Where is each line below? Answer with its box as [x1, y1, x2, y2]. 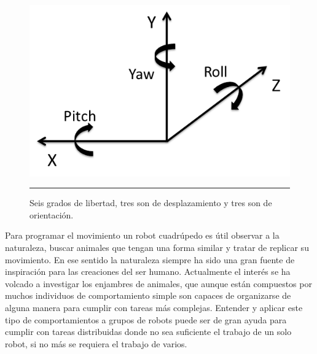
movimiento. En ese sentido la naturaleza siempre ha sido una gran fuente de [5, 253, 295, 266]
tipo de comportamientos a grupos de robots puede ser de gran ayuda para [5, 313, 287, 326]
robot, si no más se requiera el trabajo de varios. [5, 337, 187, 350]
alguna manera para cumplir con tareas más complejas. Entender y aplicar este [5, 301, 303, 314]
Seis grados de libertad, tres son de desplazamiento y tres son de [29, 196, 272, 209]
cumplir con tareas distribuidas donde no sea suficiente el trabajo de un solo [5, 325, 292, 338]
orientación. [29, 208, 74, 221]
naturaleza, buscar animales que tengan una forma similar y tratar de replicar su [5, 241, 309, 254]
